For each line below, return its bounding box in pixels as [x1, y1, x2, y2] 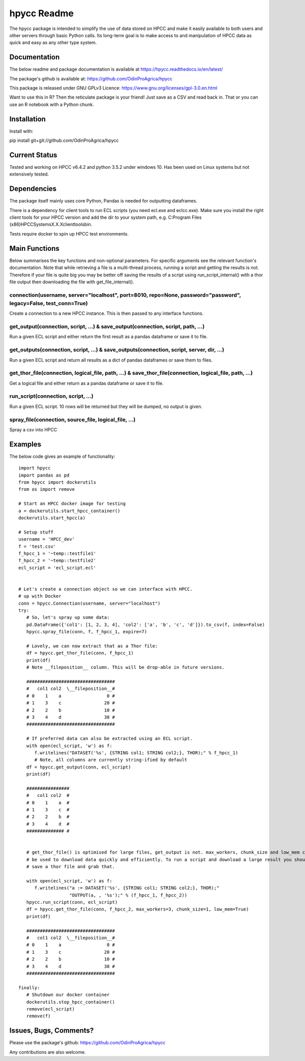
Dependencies [9, 185, 57, 193]
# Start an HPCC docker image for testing [18, 501, 126, 507]
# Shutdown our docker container [26, 992, 110, 998]
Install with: [9, 128, 34, 134]
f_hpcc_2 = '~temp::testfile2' [18, 557, 97, 564]
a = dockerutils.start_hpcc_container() [18, 508, 120, 514]
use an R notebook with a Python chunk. [9, 101, 94, 107]
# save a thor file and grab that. [26, 864, 115, 870]
